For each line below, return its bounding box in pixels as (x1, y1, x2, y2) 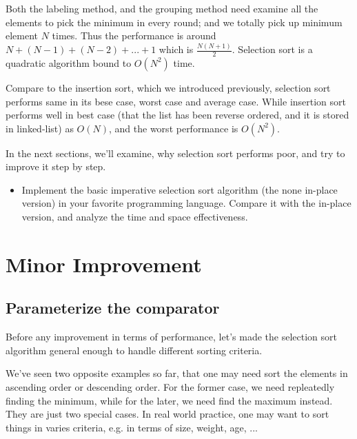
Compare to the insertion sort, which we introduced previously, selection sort (6, 80, 331, 94)
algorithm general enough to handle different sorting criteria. (6, 343, 263, 357)
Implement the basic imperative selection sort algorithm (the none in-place (21, 182, 338, 196)
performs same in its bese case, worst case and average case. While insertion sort (6, 94, 347, 108)
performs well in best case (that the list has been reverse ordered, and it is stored (6, 108, 349, 122)
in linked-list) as (6, 121, 74, 135)
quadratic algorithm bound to (6, 55, 132, 70)
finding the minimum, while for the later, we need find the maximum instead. (6, 393, 333, 407)
